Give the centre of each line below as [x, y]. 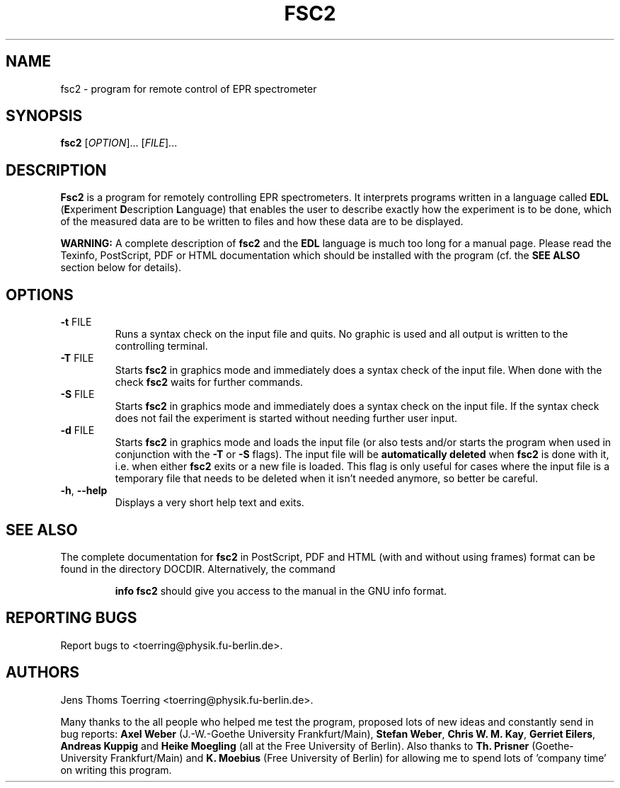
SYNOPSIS [44, 116]
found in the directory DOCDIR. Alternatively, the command [198, 569]
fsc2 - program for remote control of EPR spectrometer [189, 88]
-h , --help [84, 491]
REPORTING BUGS [71, 618]
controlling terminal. [161, 346]
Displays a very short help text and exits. [209, 503]
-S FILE [77, 394]
